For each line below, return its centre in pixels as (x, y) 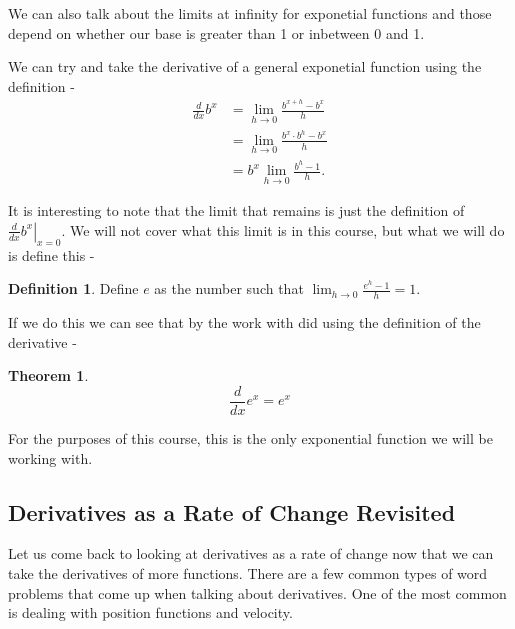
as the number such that (229, 288)
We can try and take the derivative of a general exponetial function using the (245, 66)
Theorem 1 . (48, 375)
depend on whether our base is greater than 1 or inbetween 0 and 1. (216, 32)
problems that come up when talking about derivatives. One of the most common (257, 592)
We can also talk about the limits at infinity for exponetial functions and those (250, 13)
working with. (50, 457)
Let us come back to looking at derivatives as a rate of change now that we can (251, 553)
